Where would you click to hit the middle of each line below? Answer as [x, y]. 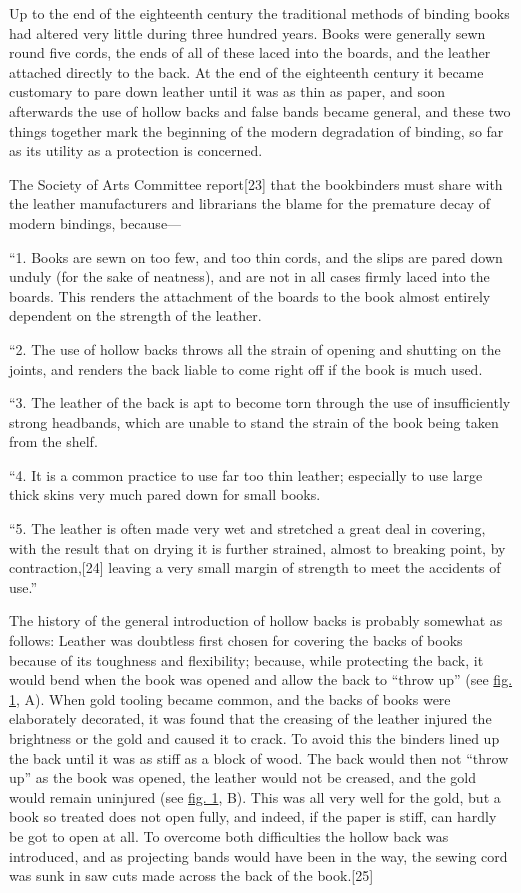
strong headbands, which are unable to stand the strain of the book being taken [254, 421]
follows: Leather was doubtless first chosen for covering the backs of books [236, 640]
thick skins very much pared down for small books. [165, 494]
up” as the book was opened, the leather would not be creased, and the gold [242, 777]
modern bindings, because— [95, 222]
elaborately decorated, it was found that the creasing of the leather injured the [250, 718]
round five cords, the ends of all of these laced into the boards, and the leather [250, 52]
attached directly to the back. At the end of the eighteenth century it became [246, 71]
